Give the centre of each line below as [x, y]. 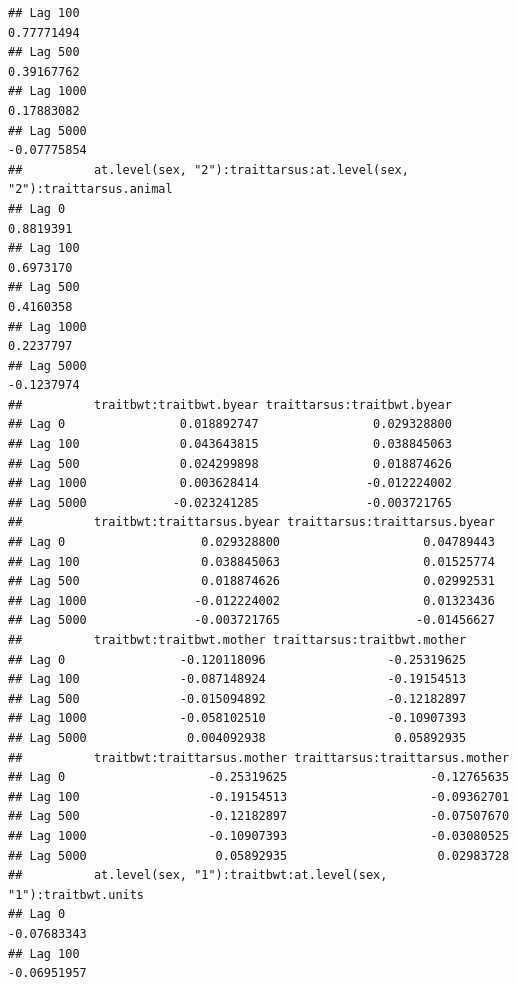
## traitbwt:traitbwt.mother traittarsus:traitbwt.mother [237, 640]
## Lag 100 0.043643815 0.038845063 [230, 444]
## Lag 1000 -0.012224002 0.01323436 [251, 600]
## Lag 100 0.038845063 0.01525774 [251, 561]
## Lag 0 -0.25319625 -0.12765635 [259, 777]
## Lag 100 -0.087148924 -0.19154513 [237, 679]
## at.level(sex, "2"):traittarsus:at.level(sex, [208, 169]
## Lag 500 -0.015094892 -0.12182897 [237, 698]
